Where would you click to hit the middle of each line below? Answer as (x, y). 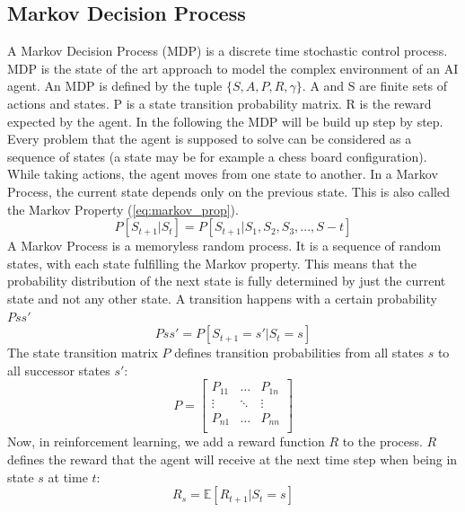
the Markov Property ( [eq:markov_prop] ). (123, 209)
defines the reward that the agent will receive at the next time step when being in (232, 459)
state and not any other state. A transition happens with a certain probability (222, 298)
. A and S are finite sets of (375, 86)
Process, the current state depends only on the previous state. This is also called (228, 191)
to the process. (382, 441)
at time (68, 477)
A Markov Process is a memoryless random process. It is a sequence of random (224, 246)
